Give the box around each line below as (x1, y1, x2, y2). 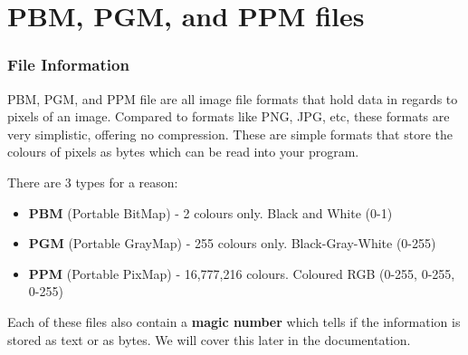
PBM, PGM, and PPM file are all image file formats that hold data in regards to (7, 89, 458, 108)
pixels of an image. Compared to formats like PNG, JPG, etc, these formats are (7, 107, 450, 126)
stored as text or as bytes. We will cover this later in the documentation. (7, 330, 411, 349)
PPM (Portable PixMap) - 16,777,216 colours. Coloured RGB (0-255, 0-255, (28, 264, 455, 283)
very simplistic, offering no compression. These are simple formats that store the (7, 124, 453, 143)
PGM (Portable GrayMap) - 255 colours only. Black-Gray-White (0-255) (28, 234, 436, 253)
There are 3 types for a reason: (7, 172, 178, 191)
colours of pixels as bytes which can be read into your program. (7, 142, 359, 161)
